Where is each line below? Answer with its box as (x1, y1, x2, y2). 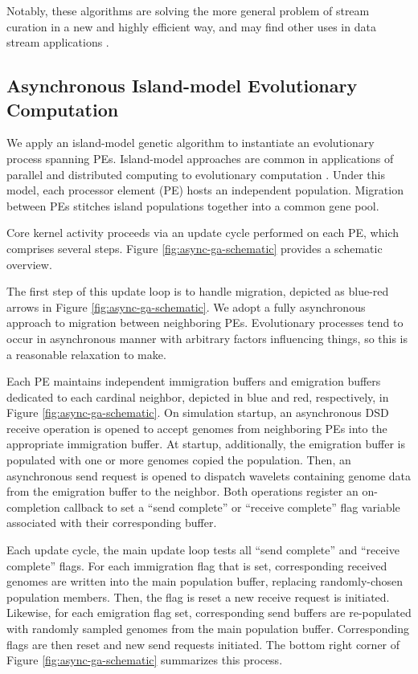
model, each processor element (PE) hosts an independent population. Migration (6, 182, 404, 198)
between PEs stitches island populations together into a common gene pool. (6, 197, 379, 214)
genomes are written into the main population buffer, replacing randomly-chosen (6, 573, 404, 590)
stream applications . (6, 34, 109, 51)
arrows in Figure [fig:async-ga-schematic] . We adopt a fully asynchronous (6, 298, 366, 315)
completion (6, 498, 60, 515)
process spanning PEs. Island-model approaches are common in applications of (6, 149, 394, 166)
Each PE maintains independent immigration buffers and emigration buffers (6, 373, 381, 390)
